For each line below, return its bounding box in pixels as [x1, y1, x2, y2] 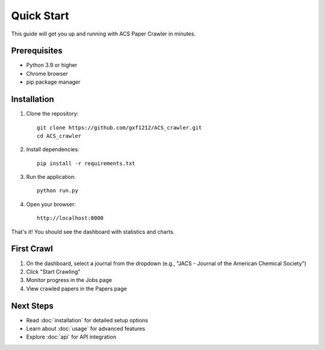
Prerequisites [11, 46, 63, 56]
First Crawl [11, 244, 54, 254]
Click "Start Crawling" [26, 268, 81, 275]
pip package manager [26, 78, 81, 86]
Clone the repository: [26, 110, 79, 117]
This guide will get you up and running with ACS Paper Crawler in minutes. [11, 30, 196, 37]
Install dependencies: [26, 146, 79, 153]
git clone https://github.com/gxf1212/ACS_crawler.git [37, 124, 202, 131]
